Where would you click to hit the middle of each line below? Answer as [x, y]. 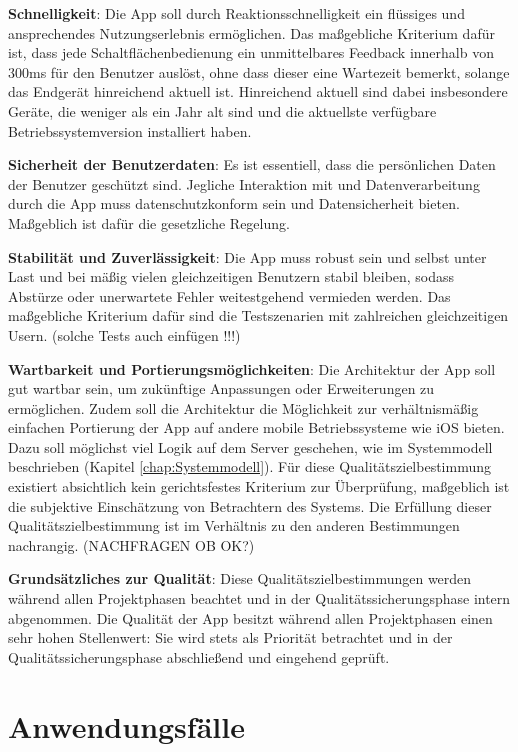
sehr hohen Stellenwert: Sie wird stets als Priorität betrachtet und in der [230, 637]
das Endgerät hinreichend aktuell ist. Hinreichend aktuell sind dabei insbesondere [258, 91]
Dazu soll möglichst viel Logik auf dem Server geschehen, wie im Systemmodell [250, 446]
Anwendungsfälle [126, 725]
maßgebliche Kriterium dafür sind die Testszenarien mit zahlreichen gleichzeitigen [258, 315]
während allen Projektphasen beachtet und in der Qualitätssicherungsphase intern [259, 598]
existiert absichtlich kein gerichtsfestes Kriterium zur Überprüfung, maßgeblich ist [259, 486]
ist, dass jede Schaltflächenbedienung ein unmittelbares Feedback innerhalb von [251, 52]
